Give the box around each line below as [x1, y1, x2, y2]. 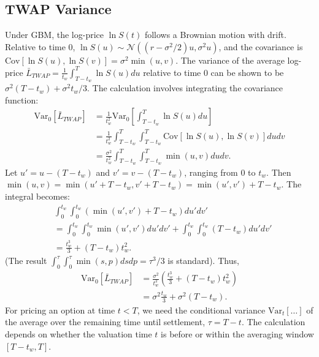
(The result [5, 254, 47, 267]
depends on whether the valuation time [5, 327, 152, 340]
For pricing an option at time [5, 303, 115, 316]
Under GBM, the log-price [5, 28, 104, 41]
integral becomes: [5, 189, 70, 202]
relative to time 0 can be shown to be [143, 66, 284, 78]
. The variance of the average [175, 53, 285, 66]
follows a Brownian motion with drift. [144, 28, 286, 41]
